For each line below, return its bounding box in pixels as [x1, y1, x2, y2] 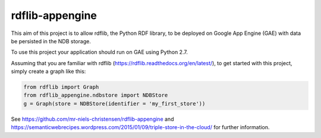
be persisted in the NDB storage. [11, 37, 92, 44]
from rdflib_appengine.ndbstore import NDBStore [23, 92, 168, 99]
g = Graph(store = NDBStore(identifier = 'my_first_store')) [23, 100, 206, 107]
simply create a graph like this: [11, 68, 86, 75]
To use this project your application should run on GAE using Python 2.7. [11, 49, 188, 56]
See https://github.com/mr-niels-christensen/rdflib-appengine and [11, 115, 174, 123]
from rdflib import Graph [23, 84, 99, 91]
